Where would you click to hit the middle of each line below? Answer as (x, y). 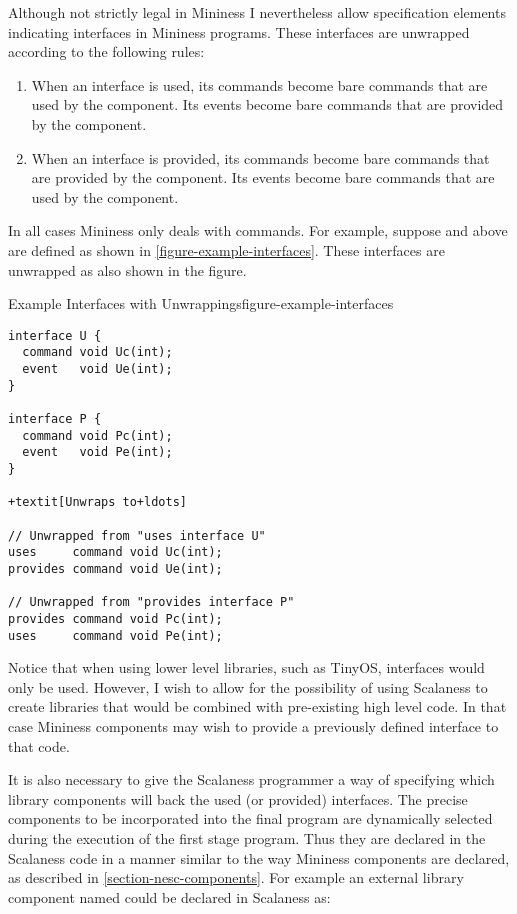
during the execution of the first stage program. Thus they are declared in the (247, 837)
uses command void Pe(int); (115, 635)
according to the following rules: (106, 51)
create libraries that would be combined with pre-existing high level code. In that (257, 706)
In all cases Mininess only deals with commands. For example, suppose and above (258, 230)
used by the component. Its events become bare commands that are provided (267, 104)
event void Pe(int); (97, 452)
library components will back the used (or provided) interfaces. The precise (238, 798)
